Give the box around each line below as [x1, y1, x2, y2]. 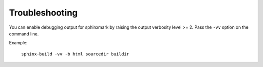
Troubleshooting [9, 7, 78, 18]
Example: [9, 40, 28, 46]
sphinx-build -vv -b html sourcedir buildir [21, 51, 130, 57]
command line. [9, 31, 39, 36]
